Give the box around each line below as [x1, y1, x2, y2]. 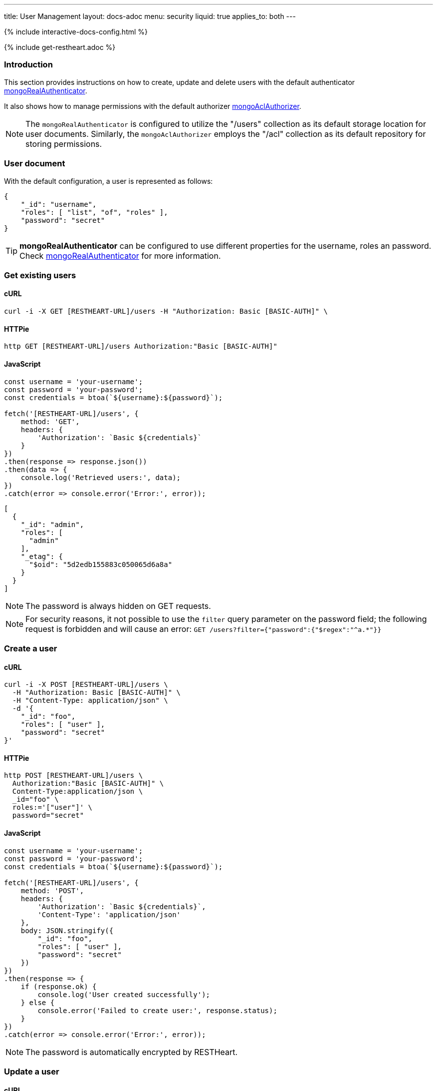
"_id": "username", [20, 200, 97, 208]
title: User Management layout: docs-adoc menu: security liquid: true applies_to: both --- [4, 12, 296, 20]
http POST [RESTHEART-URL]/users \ [4, 771, 143, 780]
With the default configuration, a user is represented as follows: [4, 176, 213, 185]
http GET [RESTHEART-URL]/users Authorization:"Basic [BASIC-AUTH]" [4, 342, 277, 351]
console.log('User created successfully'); [37, 990, 211, 999]
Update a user [4, 1066, 59, 1077]
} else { [20, 998, 55, 1007]
